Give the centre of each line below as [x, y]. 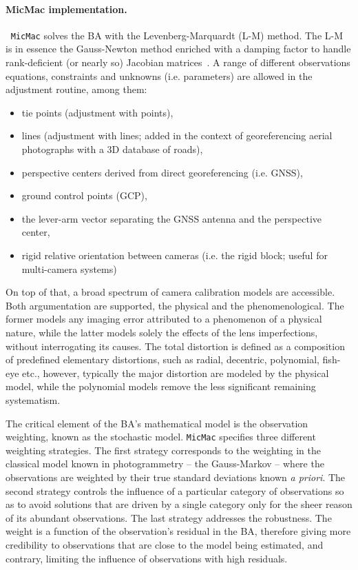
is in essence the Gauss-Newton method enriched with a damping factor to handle [178, 49]
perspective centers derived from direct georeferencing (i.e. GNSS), [162, 172]
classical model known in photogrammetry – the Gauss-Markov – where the [165, 464]
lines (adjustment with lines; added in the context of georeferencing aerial [177, 135]
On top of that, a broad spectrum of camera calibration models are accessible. [170, 292]
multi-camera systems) [69, 268]
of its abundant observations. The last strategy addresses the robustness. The [169, 517]
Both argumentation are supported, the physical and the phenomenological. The [175, 305]
